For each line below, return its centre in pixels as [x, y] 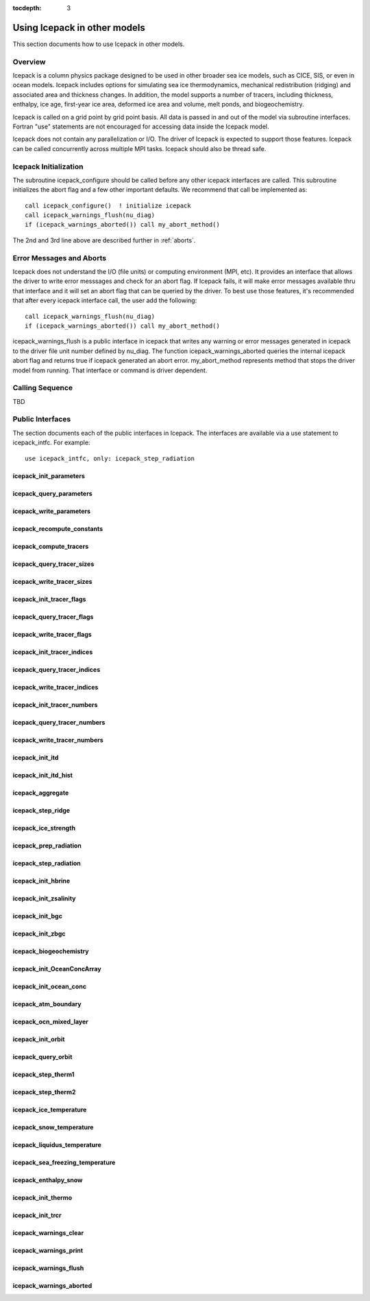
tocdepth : [27, 8]
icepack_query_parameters [52, 493]
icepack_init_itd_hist [43, 775]
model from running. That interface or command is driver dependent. [110, 370]
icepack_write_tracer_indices [56, 687]
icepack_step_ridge [41, 810]
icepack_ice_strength [44, 828]
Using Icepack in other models [79, 27]
